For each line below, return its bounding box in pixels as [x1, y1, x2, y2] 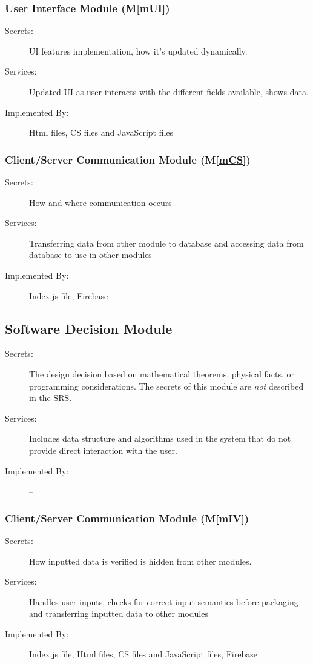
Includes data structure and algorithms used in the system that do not [29, 432, 291, 445]
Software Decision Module [5, 319, 173, 337]
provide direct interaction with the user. [29, 443, 177, 456]
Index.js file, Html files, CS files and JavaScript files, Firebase [29, 648, 257, 660]
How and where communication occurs [29, 196, 172, 208]
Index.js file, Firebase [29, 289, 108, 302]
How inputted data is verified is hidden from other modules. [29, 554, 252, 567]
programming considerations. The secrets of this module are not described [29, 379, 304, 392]
